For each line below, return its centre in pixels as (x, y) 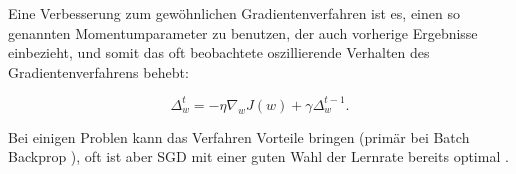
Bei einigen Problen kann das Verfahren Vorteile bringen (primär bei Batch (239, 136)
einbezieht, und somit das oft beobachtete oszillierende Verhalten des (219, 52)
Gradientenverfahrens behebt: (98, 71)
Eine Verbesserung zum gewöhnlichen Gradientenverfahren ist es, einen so (234, 13)
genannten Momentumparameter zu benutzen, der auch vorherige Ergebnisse (243, 32)
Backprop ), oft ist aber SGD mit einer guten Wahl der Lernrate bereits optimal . (258, 156)
